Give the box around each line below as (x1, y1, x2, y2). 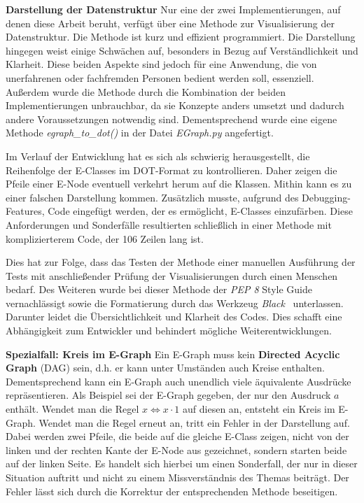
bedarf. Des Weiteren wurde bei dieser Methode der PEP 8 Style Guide (6, 282, 312, 297)
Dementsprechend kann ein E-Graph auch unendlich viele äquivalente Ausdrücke (6, 374, 351, 388)
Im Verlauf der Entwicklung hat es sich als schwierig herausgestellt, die (6, 148, 310, 163)
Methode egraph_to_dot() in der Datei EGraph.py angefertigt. (6, 125, 274, 140)
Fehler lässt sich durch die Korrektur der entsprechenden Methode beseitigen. (6, 483, 338, 498)
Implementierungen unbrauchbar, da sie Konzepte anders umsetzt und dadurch (6, 98, 344, 113)
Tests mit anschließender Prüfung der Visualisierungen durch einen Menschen (6, 268, 338, 283)
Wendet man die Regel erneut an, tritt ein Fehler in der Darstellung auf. (38, 415, 350, 430)
